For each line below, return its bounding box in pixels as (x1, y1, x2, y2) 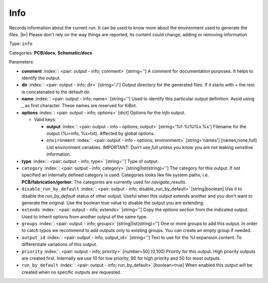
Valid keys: (34, 116, 57, 122)
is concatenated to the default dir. (21, 89, 91, 95)
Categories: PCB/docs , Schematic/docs (9, 50, 93, 56)
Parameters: (9, 59, 34, 65)
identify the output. (21, 75, 61, 81)
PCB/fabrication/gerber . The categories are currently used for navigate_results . (21, 179, 187, 185)
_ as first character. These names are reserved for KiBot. (21, 103, 137, 109)
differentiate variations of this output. (21, 241, 98, 247)
